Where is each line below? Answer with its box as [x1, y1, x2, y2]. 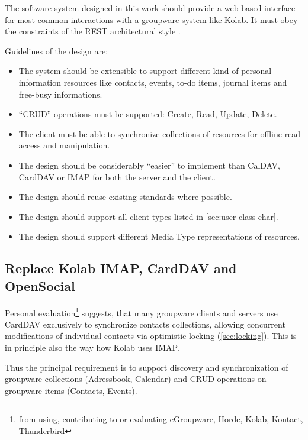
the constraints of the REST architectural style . [5, 25, 181, 37]
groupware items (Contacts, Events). [5, 384, 137, 396]
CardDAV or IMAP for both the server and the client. [18, 170, 216, 183]
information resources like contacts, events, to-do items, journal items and [18, 76, 287, 88]
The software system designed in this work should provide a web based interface [5, 2, 296, 14]
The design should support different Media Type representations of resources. [18, 230, 300, 242]
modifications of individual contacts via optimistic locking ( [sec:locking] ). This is [5, 329, 297, 342]
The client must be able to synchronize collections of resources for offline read [18, 127, 301, 140]
